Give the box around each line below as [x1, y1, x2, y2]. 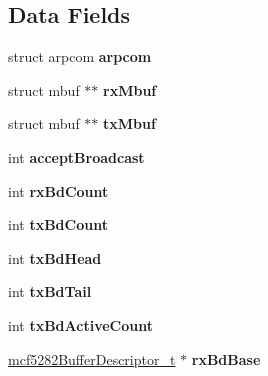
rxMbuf [103, 79, 157, 100]
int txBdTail [8, 281, 92, 302]
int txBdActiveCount [8, 314, 153, 335]
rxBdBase [191, 348, 261, 369]
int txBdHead [8, 247, 102, 268]
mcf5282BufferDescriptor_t [8, 348, 176, 369]
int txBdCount [8, 214, 108, 235]
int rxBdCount [8, 180, 109, 201]
